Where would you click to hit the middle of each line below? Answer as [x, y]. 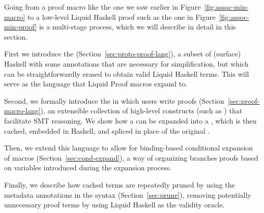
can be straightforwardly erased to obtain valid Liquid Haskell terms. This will [127, 73]
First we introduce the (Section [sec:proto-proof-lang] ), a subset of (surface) [123, 54]
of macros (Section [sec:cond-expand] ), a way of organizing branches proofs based [131, 157]
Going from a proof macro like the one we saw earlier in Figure [102, 7]
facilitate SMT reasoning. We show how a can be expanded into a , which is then [130, 120]
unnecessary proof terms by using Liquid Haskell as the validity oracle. [114, 205]
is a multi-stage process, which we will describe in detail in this [137, 27]
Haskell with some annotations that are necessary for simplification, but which [126, 63]
